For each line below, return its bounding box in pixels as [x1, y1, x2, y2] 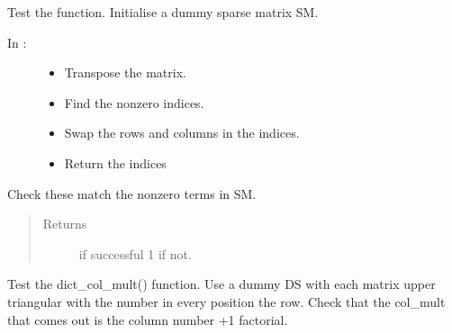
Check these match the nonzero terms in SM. [7, 184, 257, 202]
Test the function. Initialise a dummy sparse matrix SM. [7, 3, 319, 21]
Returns [42, 214, 87, 233]
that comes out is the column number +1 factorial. [7, 310, 288, 328]
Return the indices [64, 153, 167, 172]
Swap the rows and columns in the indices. [64, 123, 300, 142]
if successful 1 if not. [78, 244, 192, 263]
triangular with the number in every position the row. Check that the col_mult [7, 292, 446, 310]
